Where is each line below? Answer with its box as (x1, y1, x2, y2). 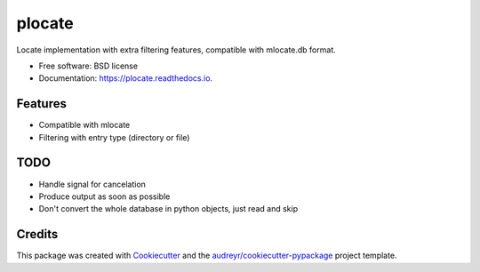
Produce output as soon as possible (38, 191, 171, 202)
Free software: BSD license (38, 60, 138, 71)
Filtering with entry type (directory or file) (38, 132, 190, 142)
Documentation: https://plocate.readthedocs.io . (38, 73, 213, 84)
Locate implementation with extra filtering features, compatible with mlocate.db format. (16, 44, 337, 55)
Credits (16, 227, 59, 242)
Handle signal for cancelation (38, 179, 147, 189)
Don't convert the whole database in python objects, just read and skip (38, 204, 299, 214)
